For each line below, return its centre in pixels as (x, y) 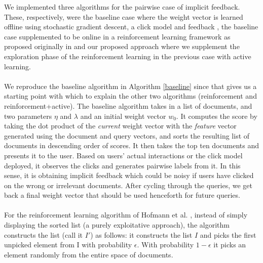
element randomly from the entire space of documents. (89, 254)
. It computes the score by (217, 116)
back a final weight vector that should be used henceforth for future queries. (122, 195)
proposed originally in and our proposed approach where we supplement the (122, 46)
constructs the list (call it (44, 234)
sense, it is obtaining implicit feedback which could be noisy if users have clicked (129, 175)
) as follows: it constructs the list (141, 234)
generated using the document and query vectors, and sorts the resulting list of (127, 135)
